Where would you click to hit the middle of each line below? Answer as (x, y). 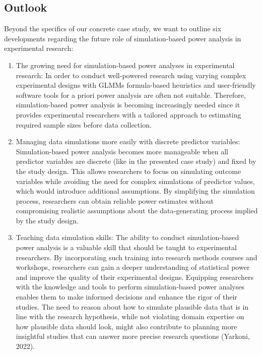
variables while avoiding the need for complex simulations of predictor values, (135, 181)
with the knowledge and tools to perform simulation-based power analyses (130, 287)
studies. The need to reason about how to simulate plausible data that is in (132, 306)
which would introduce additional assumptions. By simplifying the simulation (135, 191)
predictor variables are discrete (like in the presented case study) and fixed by (136, 161)
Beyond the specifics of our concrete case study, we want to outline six (113, 28)
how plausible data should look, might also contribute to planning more (126, 326)
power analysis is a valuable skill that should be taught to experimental (126, 247)
